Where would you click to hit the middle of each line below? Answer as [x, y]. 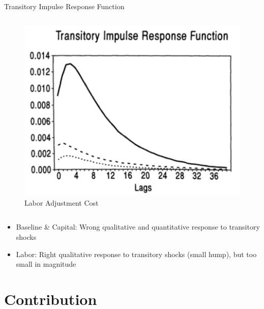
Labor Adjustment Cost [62, 202]
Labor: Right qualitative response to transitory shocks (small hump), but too [136, 254]
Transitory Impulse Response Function [64, 6]
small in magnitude [46, 264]
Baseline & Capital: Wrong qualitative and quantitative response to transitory [138, 227]
